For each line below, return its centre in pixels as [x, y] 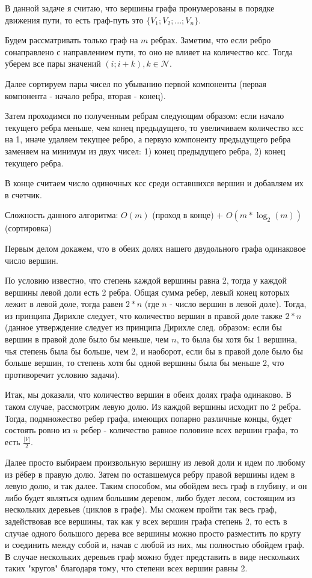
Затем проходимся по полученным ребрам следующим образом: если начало [145, 116]
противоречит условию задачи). [63, 374]
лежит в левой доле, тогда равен [64, 304]
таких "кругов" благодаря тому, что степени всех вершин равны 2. [126, 568]
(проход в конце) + [188, 215]
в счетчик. [23, 194]
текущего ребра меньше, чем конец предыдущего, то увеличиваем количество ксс [154, 127]
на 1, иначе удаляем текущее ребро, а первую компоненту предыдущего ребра [148, 139]
